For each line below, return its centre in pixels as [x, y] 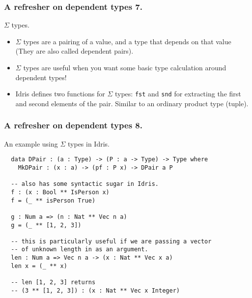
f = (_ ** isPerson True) [53, 200]
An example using [31, 143]
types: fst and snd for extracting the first [178, 94]
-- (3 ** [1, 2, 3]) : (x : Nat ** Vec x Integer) [95, 290]
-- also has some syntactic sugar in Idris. [85, 184]
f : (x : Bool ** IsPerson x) [60, 192]
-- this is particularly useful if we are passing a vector [111, 241]
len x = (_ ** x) [39, 266]
